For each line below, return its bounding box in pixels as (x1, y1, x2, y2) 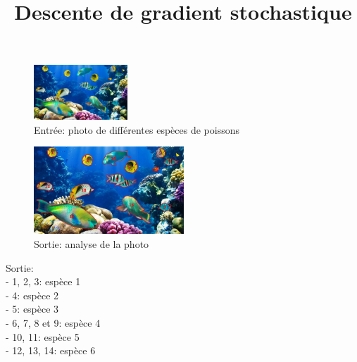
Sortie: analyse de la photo (34, 237, 149, 251)
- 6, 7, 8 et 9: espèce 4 (6, 316, 101, 330)
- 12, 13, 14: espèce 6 (6, 343, 96, 358)
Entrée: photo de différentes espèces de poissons (34, 122, 239, 137)
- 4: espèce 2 (6, 287, 59, 302)
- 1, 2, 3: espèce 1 (6, 274, 81, 289)
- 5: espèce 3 (6, 301, 59, 316)
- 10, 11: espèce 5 (6, 329, 80, 344)
